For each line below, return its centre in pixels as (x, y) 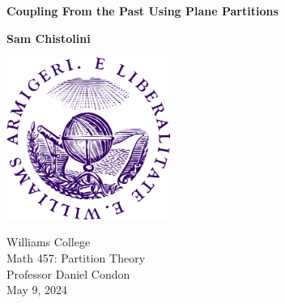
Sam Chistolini (49, 38)
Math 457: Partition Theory (76, 258)
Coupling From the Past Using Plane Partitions (142, 11)
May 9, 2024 (37, 290)
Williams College (49, 242)
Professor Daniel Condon (68, 273)
